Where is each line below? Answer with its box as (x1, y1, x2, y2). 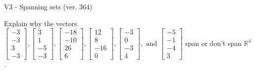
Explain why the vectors (4, 18, 77, 28)
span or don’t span (185, 37, 242, 48)
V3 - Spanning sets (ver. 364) (4, 1, 93, 11)
